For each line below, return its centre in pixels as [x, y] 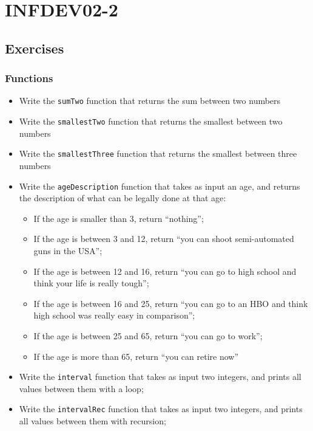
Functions [29, 78]
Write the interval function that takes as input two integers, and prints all [160, 377]
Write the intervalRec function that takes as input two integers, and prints [161, 409]
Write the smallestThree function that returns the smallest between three [158, 153]
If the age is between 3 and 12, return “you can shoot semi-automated [164, 239]
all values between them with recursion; [93, 421]
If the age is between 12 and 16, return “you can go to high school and [165, 271]
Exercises [35, 48]
